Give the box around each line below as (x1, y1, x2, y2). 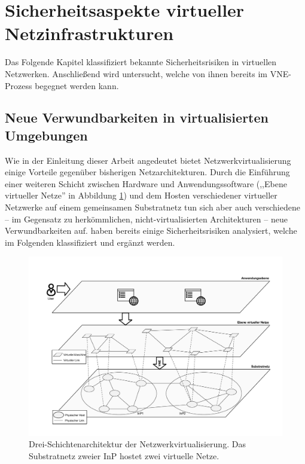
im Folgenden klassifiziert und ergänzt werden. (5, 236, 175, 248)
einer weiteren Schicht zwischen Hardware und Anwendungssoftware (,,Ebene (5, 177, 287, 190)
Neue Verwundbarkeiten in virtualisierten (5, 108, 269, 127)
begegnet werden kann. (35, 79, 119, 91)
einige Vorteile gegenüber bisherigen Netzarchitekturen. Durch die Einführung (5, 166, 290, 178)
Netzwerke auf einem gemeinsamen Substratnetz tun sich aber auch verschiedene (5, 201, 300, 213)
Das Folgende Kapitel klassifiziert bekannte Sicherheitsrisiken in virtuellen (5, 56, 277, 68)
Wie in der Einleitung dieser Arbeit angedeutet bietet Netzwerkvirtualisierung (5, 154, 291, 166)
